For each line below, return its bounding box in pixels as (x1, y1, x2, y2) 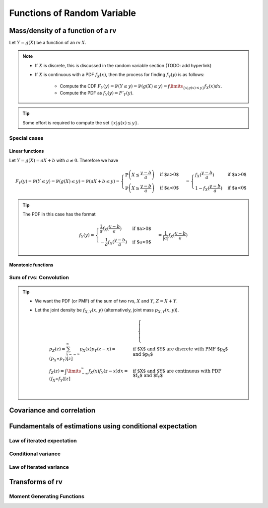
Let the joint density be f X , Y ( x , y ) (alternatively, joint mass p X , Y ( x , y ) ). (35, 307, 179, 314)
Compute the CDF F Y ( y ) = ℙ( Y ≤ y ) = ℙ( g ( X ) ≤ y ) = (60, 83, 167, 90)
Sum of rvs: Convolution (9, 274, 69, 281)
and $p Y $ (133, 351, 153, 358)
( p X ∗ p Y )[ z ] (49, 356, 73, 363)
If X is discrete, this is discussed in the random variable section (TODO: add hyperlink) (35, 62, 212, 68)
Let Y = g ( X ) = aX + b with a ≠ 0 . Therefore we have (9, 157, 119, 163)
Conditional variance (9, 450, 61, 457)
